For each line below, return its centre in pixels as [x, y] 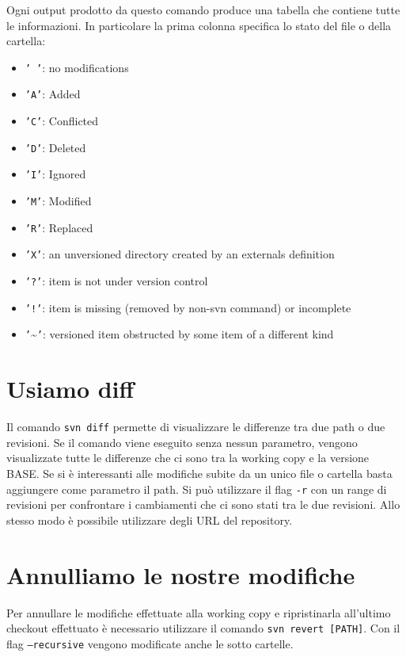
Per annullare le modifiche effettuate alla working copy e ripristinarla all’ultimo [199, 612]
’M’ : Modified [58, 201]
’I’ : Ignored [55, 174]
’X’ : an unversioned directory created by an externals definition [180, 254]
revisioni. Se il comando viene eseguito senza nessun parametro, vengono [182, 442]
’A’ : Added [53, 94]
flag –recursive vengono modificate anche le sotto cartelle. [150, 643]
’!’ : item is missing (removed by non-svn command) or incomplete [188, 307]
